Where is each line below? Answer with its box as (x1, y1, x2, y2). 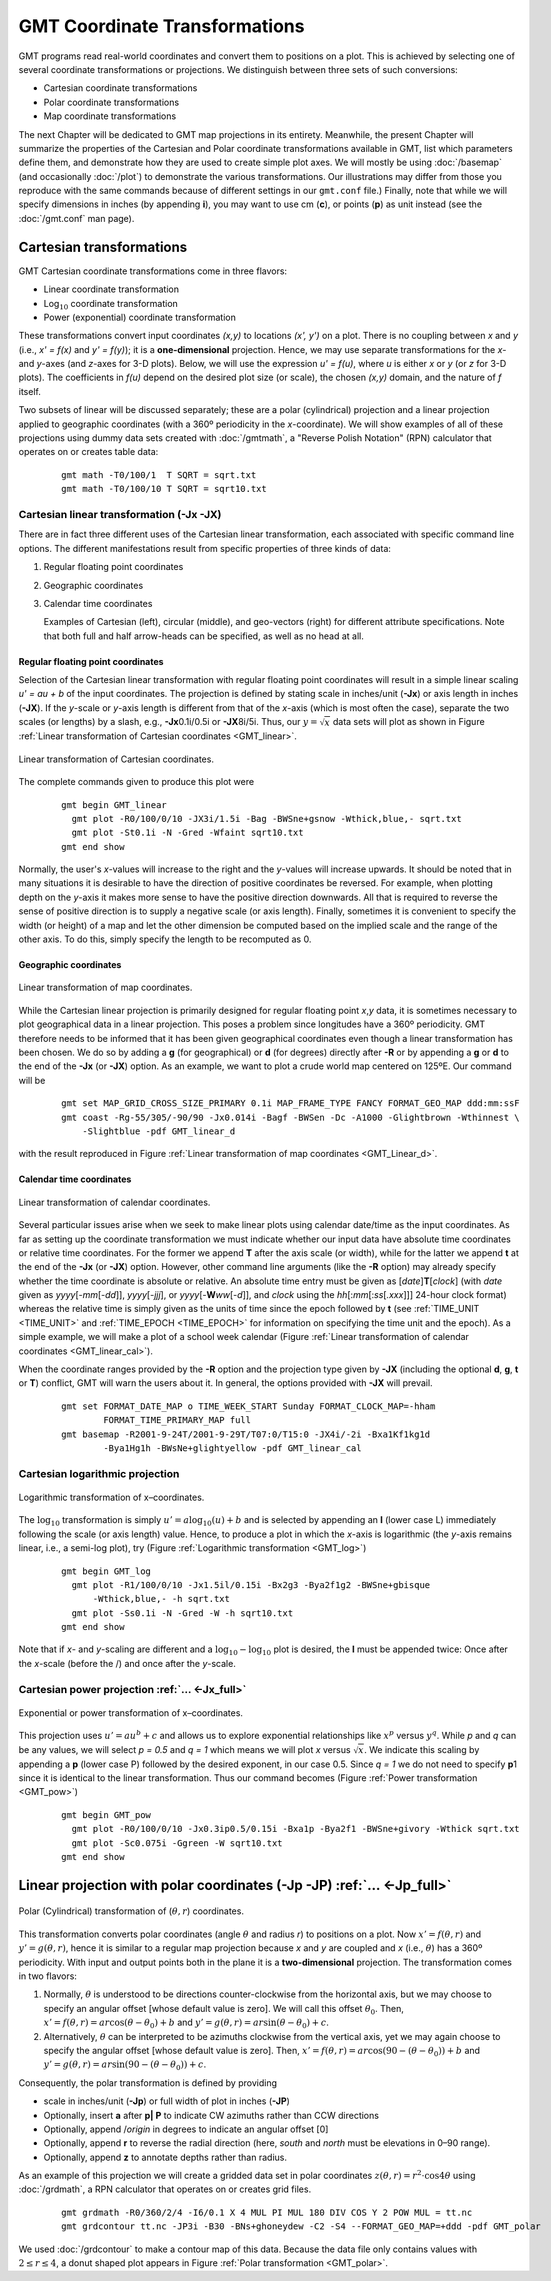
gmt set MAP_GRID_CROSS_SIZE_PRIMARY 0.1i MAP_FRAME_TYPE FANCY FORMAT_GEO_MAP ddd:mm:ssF (61, 1098, 520, 1109)
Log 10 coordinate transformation (43, 297, 179, 312)
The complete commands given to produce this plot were (18, 776, 255, 788)
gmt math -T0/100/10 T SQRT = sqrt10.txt (61, 483, 267, 495)
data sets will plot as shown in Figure (332, 716, 485, 728)
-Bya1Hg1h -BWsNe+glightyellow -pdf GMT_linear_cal (103, 1442, 362, 1454)
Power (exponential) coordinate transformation (43, 311, 237, 323)
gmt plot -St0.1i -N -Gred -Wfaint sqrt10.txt (71, 827, 304, 839)
